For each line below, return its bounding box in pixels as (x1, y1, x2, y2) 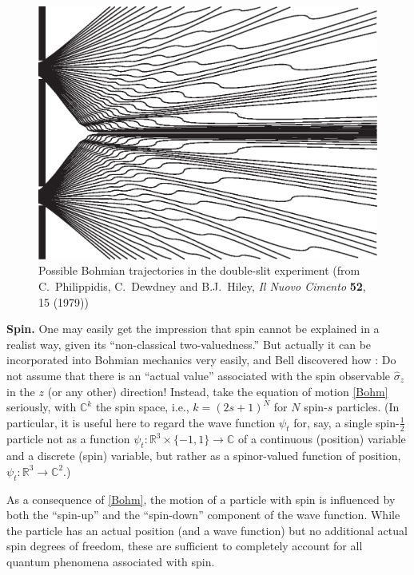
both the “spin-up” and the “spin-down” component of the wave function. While (6, 506, 400, 523)
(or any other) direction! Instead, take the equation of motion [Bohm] (47, 383, 388, 399)
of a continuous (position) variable (237, 430, 406, 447)
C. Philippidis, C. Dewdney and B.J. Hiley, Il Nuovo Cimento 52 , (38, 277, 366, 294)
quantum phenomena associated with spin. (6, 553, 215, 570)
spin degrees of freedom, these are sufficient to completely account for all (6, 537, 363, 554)
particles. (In (336, 399, 400, 415)
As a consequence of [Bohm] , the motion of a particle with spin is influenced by (6, 490, 396, 507)
